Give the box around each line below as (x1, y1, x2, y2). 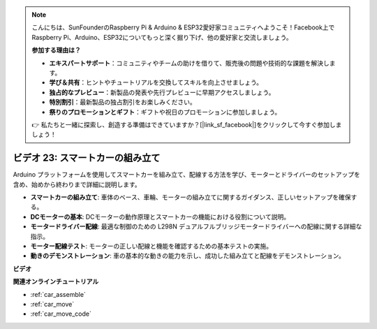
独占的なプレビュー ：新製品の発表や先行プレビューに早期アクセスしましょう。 (49, 88, 275, 96)
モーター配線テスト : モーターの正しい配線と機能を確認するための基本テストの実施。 (30, 242, 272, 250)
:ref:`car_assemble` (30, 290, 87, 298)
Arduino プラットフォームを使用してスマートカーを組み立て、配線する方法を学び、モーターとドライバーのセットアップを (13, 170, 361, 179)
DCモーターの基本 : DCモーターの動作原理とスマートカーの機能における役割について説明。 (30, 212, 290, 221)
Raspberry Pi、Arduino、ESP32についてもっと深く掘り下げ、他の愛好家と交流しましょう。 (31, 33, 293, 41)
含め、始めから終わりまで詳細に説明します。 (13, 180, 141, 189)
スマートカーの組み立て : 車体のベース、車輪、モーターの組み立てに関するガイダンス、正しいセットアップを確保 (30, 193, 352, 201)
